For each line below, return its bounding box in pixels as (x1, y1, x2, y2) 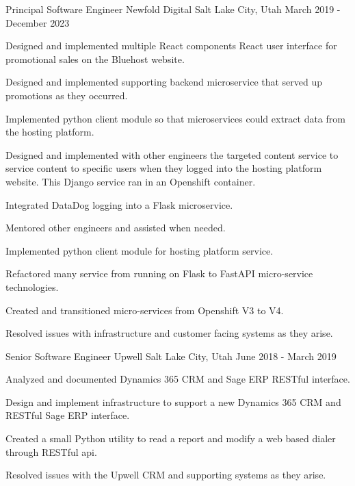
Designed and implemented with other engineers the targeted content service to (5, 147, 339, 162)
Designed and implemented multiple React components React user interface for (5, 38, 337, 53)
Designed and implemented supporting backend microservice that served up (5, 75, 323, 89)
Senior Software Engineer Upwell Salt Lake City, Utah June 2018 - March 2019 (5, 348, 337, 363)
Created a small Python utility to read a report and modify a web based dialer (5, 431, 336, 446)
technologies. (5, 279, 59, 294)
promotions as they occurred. (5, 88, 128, 102)
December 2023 (5, 15, 70, 29)
